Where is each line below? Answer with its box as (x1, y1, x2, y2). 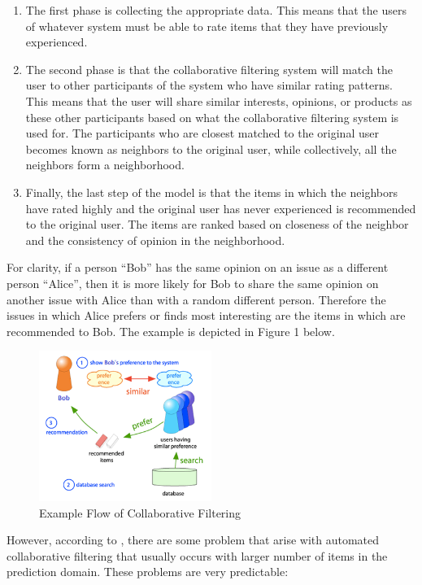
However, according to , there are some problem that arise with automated (7, 531, 380, 548)
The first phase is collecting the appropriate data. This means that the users (25, 2, 407, 18)
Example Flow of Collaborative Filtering (39, 504, 241, 521)
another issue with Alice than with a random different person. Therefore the (7, 290, 386, 308)
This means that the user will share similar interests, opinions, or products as (25, 92, 412, 109)
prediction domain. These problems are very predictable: (7, 563, 289, 580)
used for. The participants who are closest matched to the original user (25, 124, 379, 142)
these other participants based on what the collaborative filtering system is (25, 108, 399, 125)
